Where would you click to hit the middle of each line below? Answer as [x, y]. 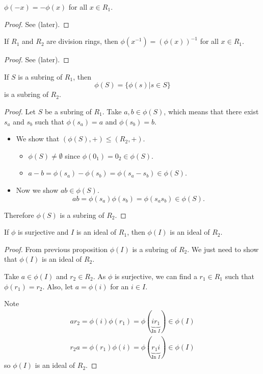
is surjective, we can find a [156, 276]
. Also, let [58, 286]
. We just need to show [223, 249]
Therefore [19, 215]
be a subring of [68, 111]
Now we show [37, 190]
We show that [38, 139]
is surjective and [43, 232]
